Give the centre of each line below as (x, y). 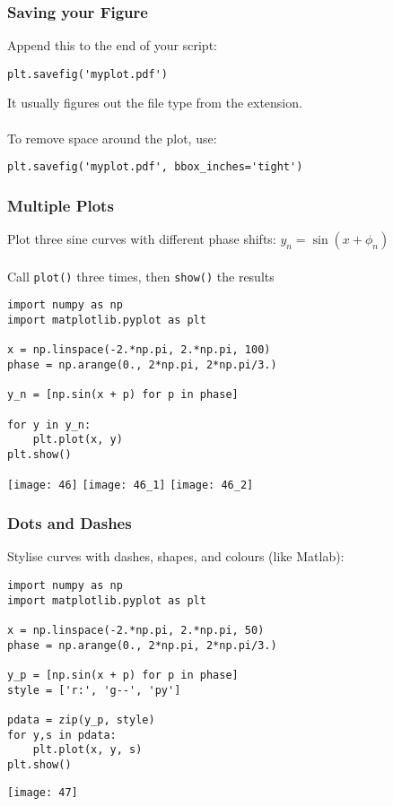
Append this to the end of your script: (112, 45)
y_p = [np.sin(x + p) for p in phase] (123, 675)
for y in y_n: (49, 425)
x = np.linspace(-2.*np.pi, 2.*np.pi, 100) (139, 350)
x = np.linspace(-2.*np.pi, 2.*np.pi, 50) (136, 631)
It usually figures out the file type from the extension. (155, 103)
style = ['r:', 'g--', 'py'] (94, 690)
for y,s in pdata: (62, 735)
